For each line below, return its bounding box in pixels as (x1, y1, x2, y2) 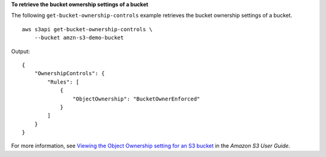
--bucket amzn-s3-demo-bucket (34, 34, 124, 42)
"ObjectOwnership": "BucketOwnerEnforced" (72, 95, 200, 102)
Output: (11, 48, 30, 55)
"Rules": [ (47, 78, 80, 85)
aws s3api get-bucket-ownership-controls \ (22, 26, 153, 32)
